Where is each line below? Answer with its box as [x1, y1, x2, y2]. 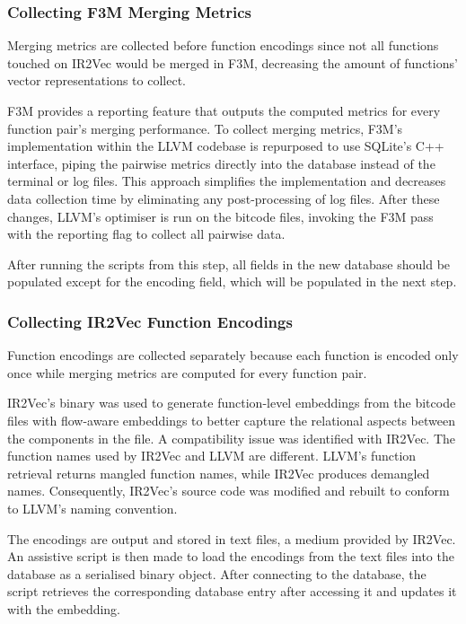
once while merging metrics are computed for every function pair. [7, 363, 367, 382]
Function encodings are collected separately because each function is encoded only [7, 346, 459, 365]
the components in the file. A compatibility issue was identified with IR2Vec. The [7, 428, 456, 447]
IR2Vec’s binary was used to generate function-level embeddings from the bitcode [7, 393, 456, 412]
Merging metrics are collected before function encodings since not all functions [7, 36, 439, 55]
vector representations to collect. [7, 71, 186, 90]
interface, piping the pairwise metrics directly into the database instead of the [7, 154, 435, 172]
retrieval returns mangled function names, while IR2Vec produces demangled [7, 463, 430, 482]
